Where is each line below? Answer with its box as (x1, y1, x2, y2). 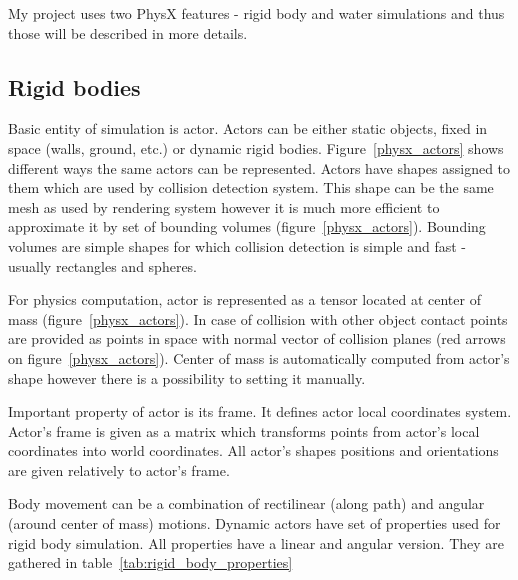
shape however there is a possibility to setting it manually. (8, 367, 366, 388)
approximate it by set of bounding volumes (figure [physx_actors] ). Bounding (8, 216, 486, 237)
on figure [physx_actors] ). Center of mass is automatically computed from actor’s (8, 347, 510, 368)
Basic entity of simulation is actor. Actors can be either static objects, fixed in (8, 118, 488, 139)
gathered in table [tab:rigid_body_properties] (8, 552, 293, 573)
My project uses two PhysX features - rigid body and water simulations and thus (8, 3, 505, 23)
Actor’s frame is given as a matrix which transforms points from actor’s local (8, 420, 480, 441)
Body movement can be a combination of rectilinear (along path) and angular (8, 493, 485, 514)
